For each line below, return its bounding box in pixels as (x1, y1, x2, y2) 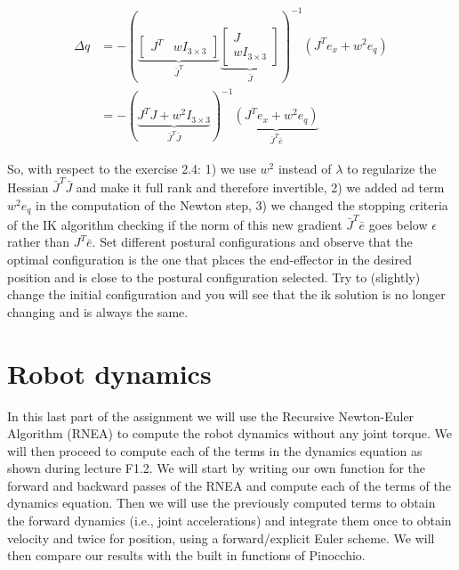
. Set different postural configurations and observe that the (92, 232, 413, 251)
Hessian (7, 178, 49, 197)
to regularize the (347, 159, 437, 177)
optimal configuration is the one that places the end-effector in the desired (7, 250, 412, 268)
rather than (7, 232, 70, 251)
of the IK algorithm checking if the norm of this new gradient (7, 215, 342, 233)
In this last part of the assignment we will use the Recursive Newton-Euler (7, 406, 415, 425)
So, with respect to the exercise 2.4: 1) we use (7, 159, 256, 177)
